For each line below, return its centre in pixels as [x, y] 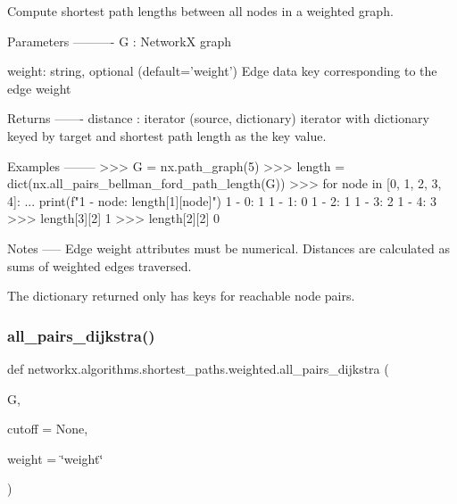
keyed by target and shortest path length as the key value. [167, 135]
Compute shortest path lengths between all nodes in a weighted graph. [200, 11]
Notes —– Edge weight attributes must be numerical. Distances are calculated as [228, 248]
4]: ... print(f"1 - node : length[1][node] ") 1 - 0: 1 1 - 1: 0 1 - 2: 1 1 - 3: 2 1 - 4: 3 [222, 200]
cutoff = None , [48, 429]
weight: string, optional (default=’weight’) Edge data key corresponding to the [222, 71]
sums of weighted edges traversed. [100, 265]
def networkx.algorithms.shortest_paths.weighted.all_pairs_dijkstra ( [198, 368]
